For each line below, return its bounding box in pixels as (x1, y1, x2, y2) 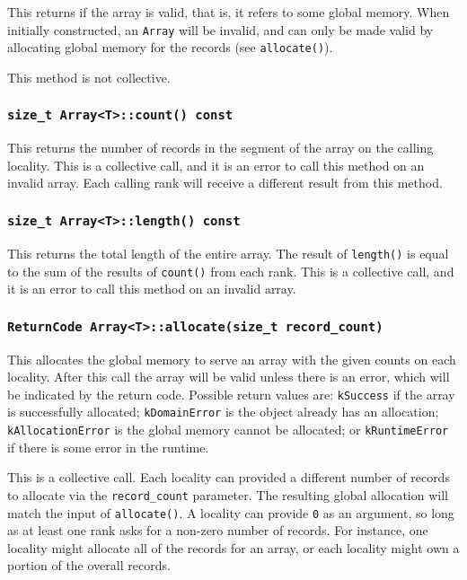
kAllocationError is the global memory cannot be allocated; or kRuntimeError (7, 420, 449, 439)
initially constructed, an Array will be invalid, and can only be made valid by (7, 20, 434, 39)
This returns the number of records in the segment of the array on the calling (7, 138, 434, 157)
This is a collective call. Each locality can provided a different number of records (7, 468, 450, 487)
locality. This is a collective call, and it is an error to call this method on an (7, 155, 425, 174)
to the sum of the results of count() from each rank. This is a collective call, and (7, 261, 454, 280)
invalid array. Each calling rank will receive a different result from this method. (7, 173, 443, 192)
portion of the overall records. (7, 556, 171, 575)
